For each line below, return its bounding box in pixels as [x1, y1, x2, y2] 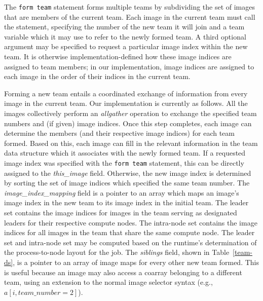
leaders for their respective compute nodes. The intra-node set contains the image [4, 217, 257, 228]
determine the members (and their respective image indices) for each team [4, 128, 235, 138]
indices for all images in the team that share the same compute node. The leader [4, 227, 255, 238]
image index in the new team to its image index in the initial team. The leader [4, 197, 249, 208]
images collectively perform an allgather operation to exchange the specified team [4, 108, 257, 118]
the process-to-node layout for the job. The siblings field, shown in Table [4, 247, 230, 257]
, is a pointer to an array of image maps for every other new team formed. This [13, 256, 259, 267]
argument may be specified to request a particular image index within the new [4, 41, 248, 52]
